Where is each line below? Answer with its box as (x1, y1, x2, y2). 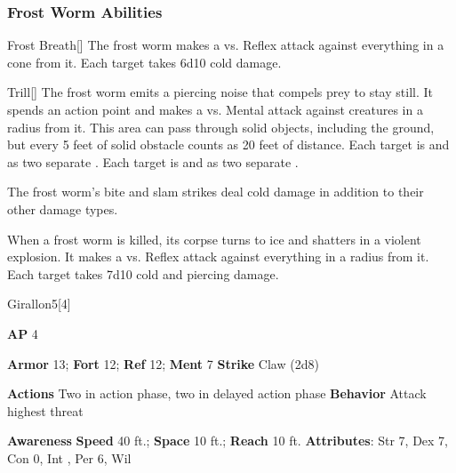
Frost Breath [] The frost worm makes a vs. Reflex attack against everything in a (7, 36, 444, 54)
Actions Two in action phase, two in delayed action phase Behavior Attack (7, 384, 427, 403)
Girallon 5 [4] (7, 294, 71, 313)
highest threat (7, 401, 84, 420)
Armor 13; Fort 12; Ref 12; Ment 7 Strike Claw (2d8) (7, 354, 319, 373)
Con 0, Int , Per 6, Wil (7, 448, 132, 467)
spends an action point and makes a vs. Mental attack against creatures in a (7, 100, 423, 118)
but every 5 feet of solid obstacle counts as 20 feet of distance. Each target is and (7, 135, 450, 154)
